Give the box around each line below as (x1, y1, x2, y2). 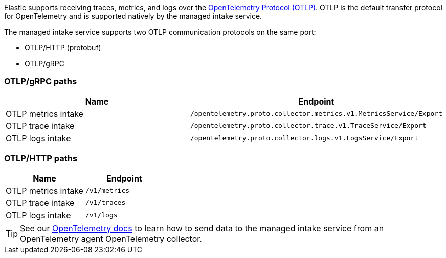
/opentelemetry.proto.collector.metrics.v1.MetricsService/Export (190, 110, 442, 118)
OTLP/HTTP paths (4, 153, 78, 164)
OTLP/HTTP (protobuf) (25, 43, 101, 52)
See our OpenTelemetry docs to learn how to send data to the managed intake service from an (20, 223, 384, 234)
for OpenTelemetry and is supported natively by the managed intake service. (4, 12, 262, 20)
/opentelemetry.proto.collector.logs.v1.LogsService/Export (190, 134, 419, 142)
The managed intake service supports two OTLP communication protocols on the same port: (4, 28, 316, 36)
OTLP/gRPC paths (4, 76, 77, 87)
